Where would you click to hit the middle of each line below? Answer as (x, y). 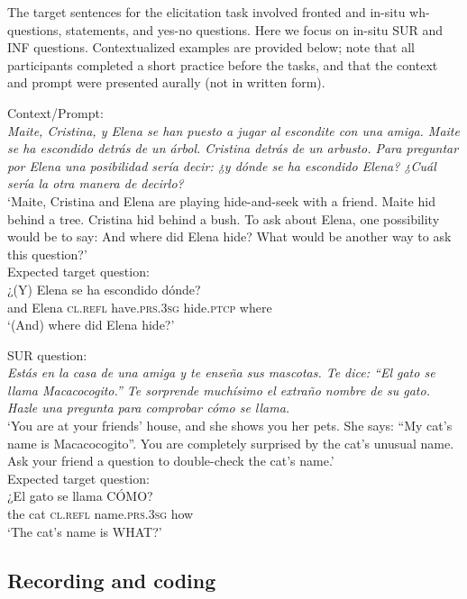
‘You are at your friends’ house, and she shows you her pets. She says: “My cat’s (230, 426)
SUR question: (47, 354)
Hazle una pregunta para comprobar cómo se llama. (149, 408)
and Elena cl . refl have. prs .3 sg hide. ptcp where (140, 307)
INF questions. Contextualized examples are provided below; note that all (211, 47)
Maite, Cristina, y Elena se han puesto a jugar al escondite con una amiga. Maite (233, 130)
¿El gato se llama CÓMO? (80, 496)
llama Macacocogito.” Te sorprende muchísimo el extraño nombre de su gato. (219, 390)
